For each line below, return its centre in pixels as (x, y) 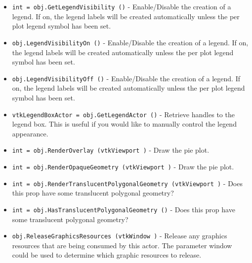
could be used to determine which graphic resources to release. (107, 255)
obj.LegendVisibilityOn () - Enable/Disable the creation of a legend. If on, (130, 42)
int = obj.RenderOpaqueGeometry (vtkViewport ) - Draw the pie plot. (123, 167)
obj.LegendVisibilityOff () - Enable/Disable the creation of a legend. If (126, 78)
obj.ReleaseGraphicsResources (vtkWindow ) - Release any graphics (120, 236)
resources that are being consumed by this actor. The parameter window (122, 245)
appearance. (30, 133)
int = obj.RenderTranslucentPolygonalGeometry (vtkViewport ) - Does (127, 183)
